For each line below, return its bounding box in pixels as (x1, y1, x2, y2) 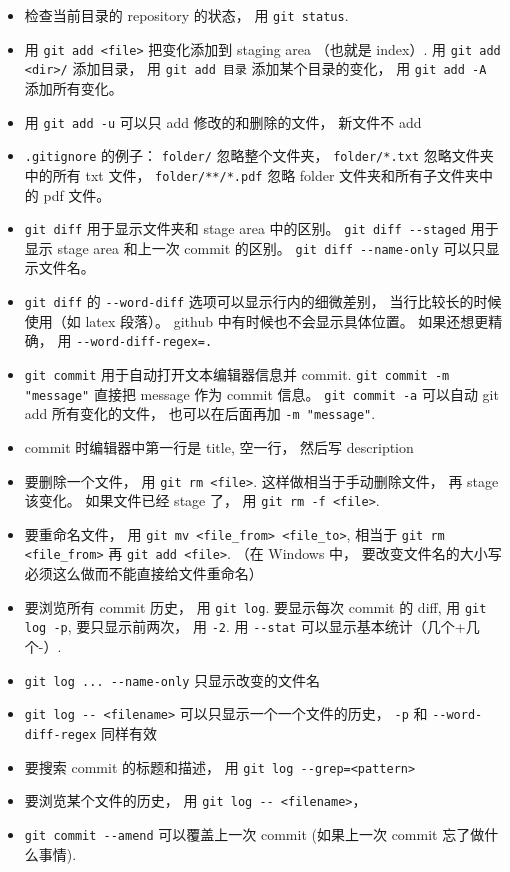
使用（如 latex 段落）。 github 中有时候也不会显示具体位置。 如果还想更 (24, 310, 489, 331)
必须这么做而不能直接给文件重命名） (24, 563, 263, 584)
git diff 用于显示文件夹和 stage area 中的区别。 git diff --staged (24, 218, 466, 239)
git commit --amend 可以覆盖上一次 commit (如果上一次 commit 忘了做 (24, 823, 485, 844)
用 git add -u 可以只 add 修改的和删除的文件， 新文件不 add (24, 111, 422, 132)
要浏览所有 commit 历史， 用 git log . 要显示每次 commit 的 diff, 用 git (24, 596, 487, 617)
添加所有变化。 (24, 77, 123, 98)
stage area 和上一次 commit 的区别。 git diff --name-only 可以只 (57, 237, 486, 258)
